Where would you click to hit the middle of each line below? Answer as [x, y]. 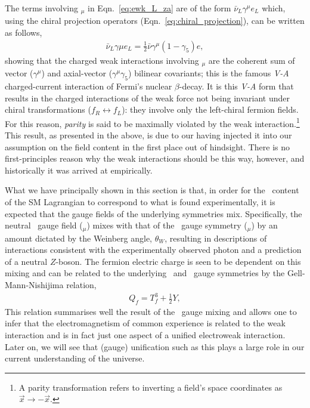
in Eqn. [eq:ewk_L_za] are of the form [159, 8]
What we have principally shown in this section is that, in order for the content [152, 190]
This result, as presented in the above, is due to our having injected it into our [148, 135]
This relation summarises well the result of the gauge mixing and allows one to [151, 311]
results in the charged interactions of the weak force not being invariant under [148, 98]
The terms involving [42, 8]
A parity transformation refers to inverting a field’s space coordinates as [151, 387]
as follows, [24, 33]
